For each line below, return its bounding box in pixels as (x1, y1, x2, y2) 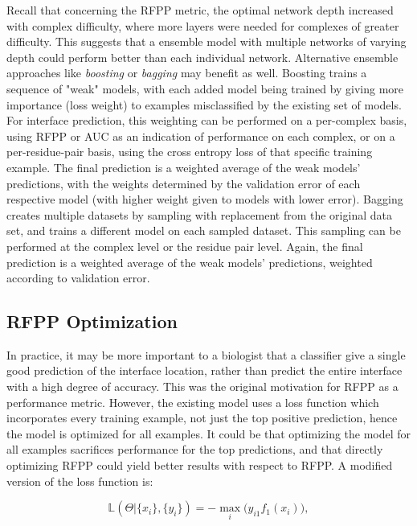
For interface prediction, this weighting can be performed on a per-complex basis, (6, 112, 407, 129)
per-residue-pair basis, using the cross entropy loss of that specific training (6, 143, 373, 160)
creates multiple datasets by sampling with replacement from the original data (6, 206, 392, 223)
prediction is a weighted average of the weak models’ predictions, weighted (6, 253, 373, 270)
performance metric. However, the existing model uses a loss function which (6, 393, 379, 410)
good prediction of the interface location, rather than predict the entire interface (6, 362, 403, 379)
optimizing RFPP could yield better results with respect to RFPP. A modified (6, 457, 393, 474)
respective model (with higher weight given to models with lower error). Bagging (6, 191, 403, 208)
